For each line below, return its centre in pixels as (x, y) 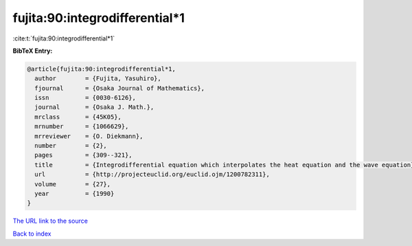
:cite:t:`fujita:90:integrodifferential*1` (64, 38)
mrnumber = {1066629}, (82, 126)
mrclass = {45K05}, (78, 117)
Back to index (32, 234)
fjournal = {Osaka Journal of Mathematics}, (120, 88)
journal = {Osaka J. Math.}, (94, 107)
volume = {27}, (73, 184)
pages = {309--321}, (84, 155)
